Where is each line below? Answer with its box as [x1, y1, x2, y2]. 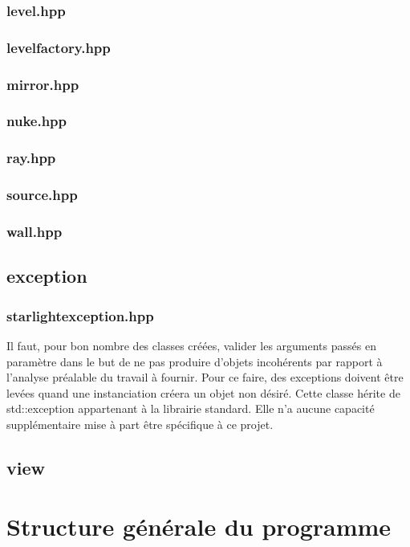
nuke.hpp [6, 111, 67, 131]
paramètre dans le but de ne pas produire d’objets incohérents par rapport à [6, 353, 383, 369]
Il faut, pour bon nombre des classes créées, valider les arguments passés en [6, 337, 376, 353]
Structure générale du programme [6, 510, 392, 543]
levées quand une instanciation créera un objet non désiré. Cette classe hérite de [6, 384, 400, 401]
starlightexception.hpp [6, 305, 154, 325]
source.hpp [6, 185, 78, 205]
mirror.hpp [6, 74, 79, 94]
